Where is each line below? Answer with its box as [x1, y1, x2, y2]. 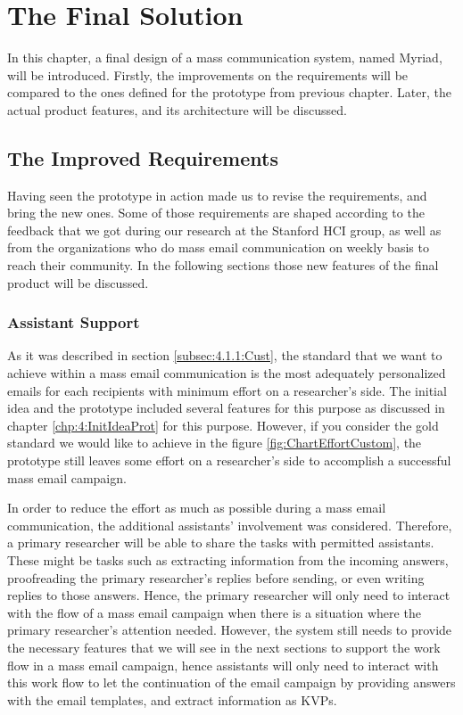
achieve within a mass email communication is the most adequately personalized [7, 364, 446, 382]
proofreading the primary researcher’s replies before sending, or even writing [7, 568, 425, 587]
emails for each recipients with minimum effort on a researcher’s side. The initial [7, 381, 447, 399]
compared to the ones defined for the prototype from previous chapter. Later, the [7, 83, 452, 102]
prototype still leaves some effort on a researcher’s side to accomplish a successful [7, 451, 451, 470]
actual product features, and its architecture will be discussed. [7, 100, 347, 119]
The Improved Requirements [7, 144, 278, 171]
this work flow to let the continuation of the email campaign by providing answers [7, 673, 456, 692]
